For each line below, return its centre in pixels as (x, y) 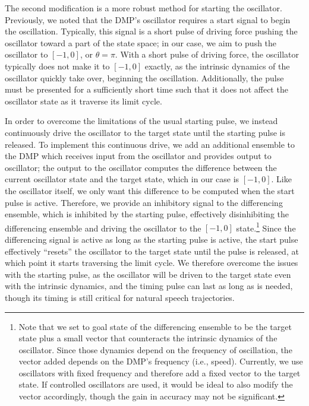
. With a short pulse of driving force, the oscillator (207, 54)
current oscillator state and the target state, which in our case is (122, 179)
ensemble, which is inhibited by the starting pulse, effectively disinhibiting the (147, 214)
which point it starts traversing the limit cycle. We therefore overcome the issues (152, 263)
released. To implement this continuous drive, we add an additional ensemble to (150, 144)
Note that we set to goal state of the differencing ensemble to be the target (155, 326)
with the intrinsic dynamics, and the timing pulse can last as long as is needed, (149, 286)
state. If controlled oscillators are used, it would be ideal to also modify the (156, 384)
